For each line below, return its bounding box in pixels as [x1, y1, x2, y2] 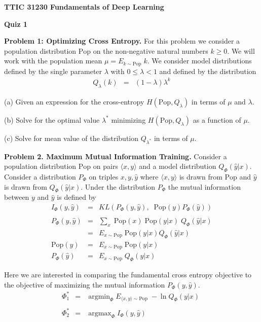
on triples [89, 171, 119, 182]
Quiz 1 [4, 18, 28, 29]
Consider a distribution [4, 171, 76, 182]
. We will [227, 45, 255, 56]
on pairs [93, 161, 118, 171]
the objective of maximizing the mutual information [4, 279, 165, 290]
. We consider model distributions [147, 55, 252, 66]
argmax [88, 309, 111, 317]
